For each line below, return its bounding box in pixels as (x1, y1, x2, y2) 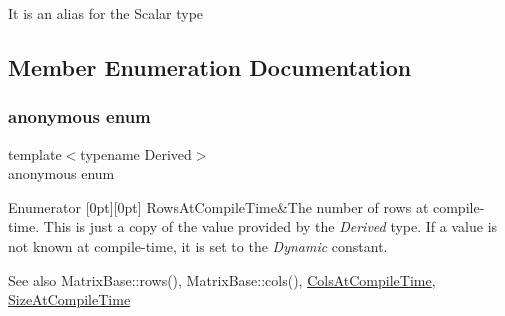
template (8, 143, 62, 164)
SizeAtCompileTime (8, 289, 131, 310)
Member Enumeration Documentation (8, 51, 412, 82)
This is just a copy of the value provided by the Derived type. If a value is (43, 216, 498, 237)
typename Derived (80, 143, 192, 164)
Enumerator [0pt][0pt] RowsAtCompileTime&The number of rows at (8, 196, 429, 217)
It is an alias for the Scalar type (8, 3, 204, 23)
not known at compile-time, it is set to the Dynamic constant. (8, 235, 388, 256)
